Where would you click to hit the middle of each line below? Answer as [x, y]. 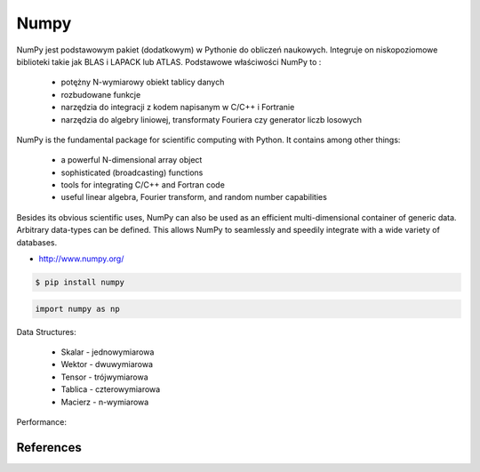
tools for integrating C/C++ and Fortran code [143, 185]
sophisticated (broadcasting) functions [132, 172]
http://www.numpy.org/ [81, 259]
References [49, 448]
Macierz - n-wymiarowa [105, 402]
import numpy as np [77, 308]
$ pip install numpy [80, 282]
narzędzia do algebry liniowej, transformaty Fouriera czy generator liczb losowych [212, 119]
